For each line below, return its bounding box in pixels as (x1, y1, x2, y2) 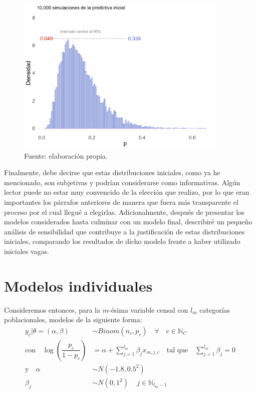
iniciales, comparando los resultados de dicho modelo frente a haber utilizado (4, 236, 240, 246)
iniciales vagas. (4, 245, 49, 256)
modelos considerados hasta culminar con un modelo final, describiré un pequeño (4, 216, 252, 227)
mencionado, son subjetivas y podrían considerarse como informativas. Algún (4, 177, 240, 187)
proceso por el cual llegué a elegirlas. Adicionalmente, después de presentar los (4, 206, 244, 217)
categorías (199, 304, 230, 315)
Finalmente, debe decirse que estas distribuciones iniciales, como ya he (4, 167, 220, 178)
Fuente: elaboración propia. (24, 150, 108, 161)
